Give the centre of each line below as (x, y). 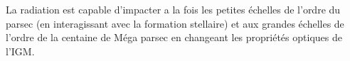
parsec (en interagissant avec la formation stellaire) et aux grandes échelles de (175, 23)
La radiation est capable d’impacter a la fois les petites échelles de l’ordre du (173, 9)
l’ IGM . (20, 51)
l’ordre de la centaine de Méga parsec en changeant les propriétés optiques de (174, 37)
